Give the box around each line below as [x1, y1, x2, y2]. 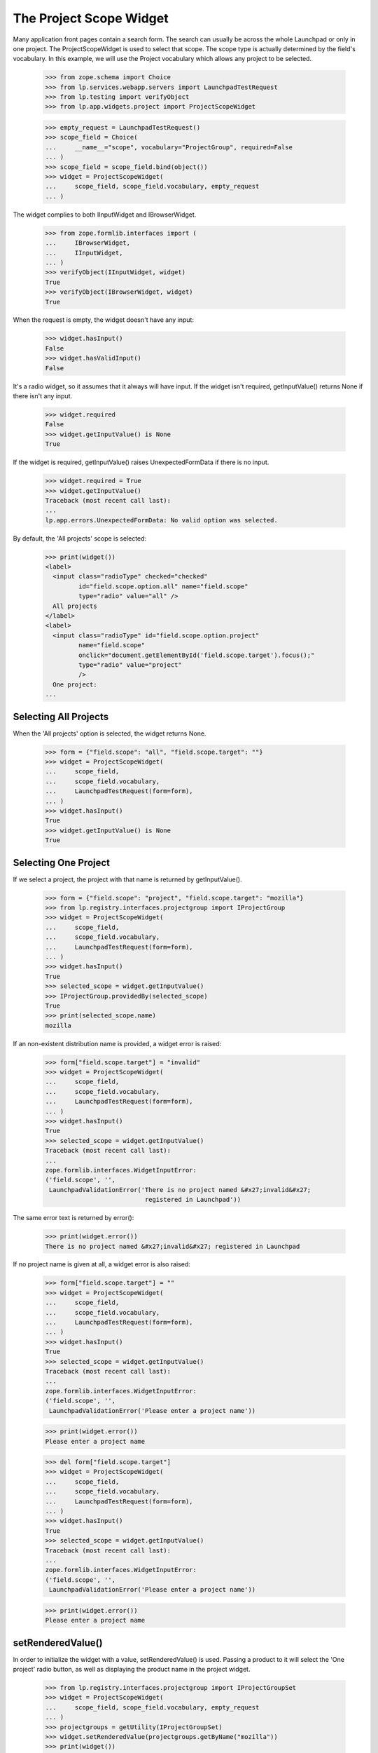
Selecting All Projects [13, 710, 108, 722]
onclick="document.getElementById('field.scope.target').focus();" [78, 651, 315, 659]
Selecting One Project [13, 856, 111, 869]
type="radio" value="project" [78, 661, 182, 669]
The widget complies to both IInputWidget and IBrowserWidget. [13, 210, 197, 219]
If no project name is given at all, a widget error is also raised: [13, 1260, 190, 1268]
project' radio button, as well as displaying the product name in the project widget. [13, 1665, 251, 1674]
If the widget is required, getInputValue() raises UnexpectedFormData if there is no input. [13, 458, 269, 466]
